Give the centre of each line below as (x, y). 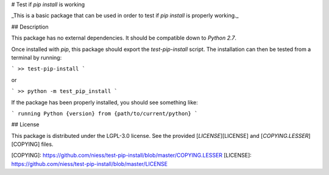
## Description (30, 27)
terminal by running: (37, 57)
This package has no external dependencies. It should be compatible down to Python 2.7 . (124, 38)
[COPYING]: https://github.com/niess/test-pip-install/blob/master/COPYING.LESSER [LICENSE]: (132, 156)
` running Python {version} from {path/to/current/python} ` (104, 113)
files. (47, 144)
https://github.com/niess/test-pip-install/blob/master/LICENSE (89, 163)
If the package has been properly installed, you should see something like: (104, 102)
